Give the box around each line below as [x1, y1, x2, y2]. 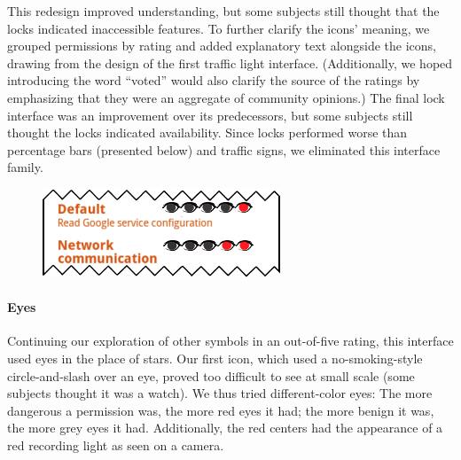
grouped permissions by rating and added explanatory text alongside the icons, [7, 36, 436, 55]
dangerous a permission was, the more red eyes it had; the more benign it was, [7, 401, 434, 419]
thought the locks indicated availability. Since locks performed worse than [7, 123, 408, 142]
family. [7, 158, 43, 176]
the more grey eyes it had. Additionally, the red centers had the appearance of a [7, 418, 443, 437]
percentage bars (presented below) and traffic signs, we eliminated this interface [7, 140, 441, 159]
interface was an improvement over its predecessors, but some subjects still [7, 105, 413, 124]
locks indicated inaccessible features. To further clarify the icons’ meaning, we [7, 19, 430, 37]
